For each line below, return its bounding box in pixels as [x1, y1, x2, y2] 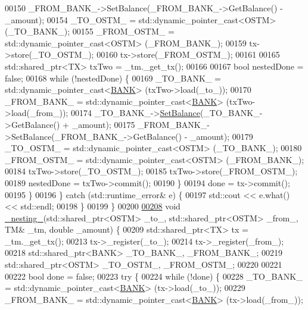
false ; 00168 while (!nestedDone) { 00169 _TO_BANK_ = [5, 71, 221, 84]
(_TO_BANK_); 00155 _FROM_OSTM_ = [5, 25, 175, 37]
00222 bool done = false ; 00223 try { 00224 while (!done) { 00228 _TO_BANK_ [5, 270, 303, 282]
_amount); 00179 [189, 130, 253, 142]
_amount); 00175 [71, 118, 135, 130]
